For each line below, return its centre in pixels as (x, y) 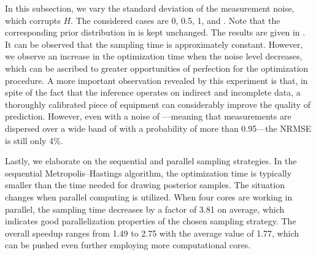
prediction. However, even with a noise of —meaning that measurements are (148, 116)
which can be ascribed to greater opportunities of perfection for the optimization (157, 68)
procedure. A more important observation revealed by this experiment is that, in (156, 80)
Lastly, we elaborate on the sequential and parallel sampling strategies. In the (151, 161)
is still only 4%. (34, 140)
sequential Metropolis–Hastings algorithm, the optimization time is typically (148, 173)
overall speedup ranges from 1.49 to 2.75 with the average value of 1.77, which (152, 233)
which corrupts (33, 20)
